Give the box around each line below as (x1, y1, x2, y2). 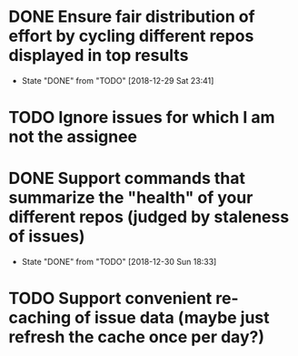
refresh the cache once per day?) (8, 327, 265, 348)
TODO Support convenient (8, 289, 213, 309)
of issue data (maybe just (74, 308, 270, 329)
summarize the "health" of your (8, 188, 253, 209)
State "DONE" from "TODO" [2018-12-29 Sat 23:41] (21, 75, 214, 86)
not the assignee (8, 127, 138, 147)
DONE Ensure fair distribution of (8, 6, 255, 27)
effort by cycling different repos (8, 25, 254, 46)
